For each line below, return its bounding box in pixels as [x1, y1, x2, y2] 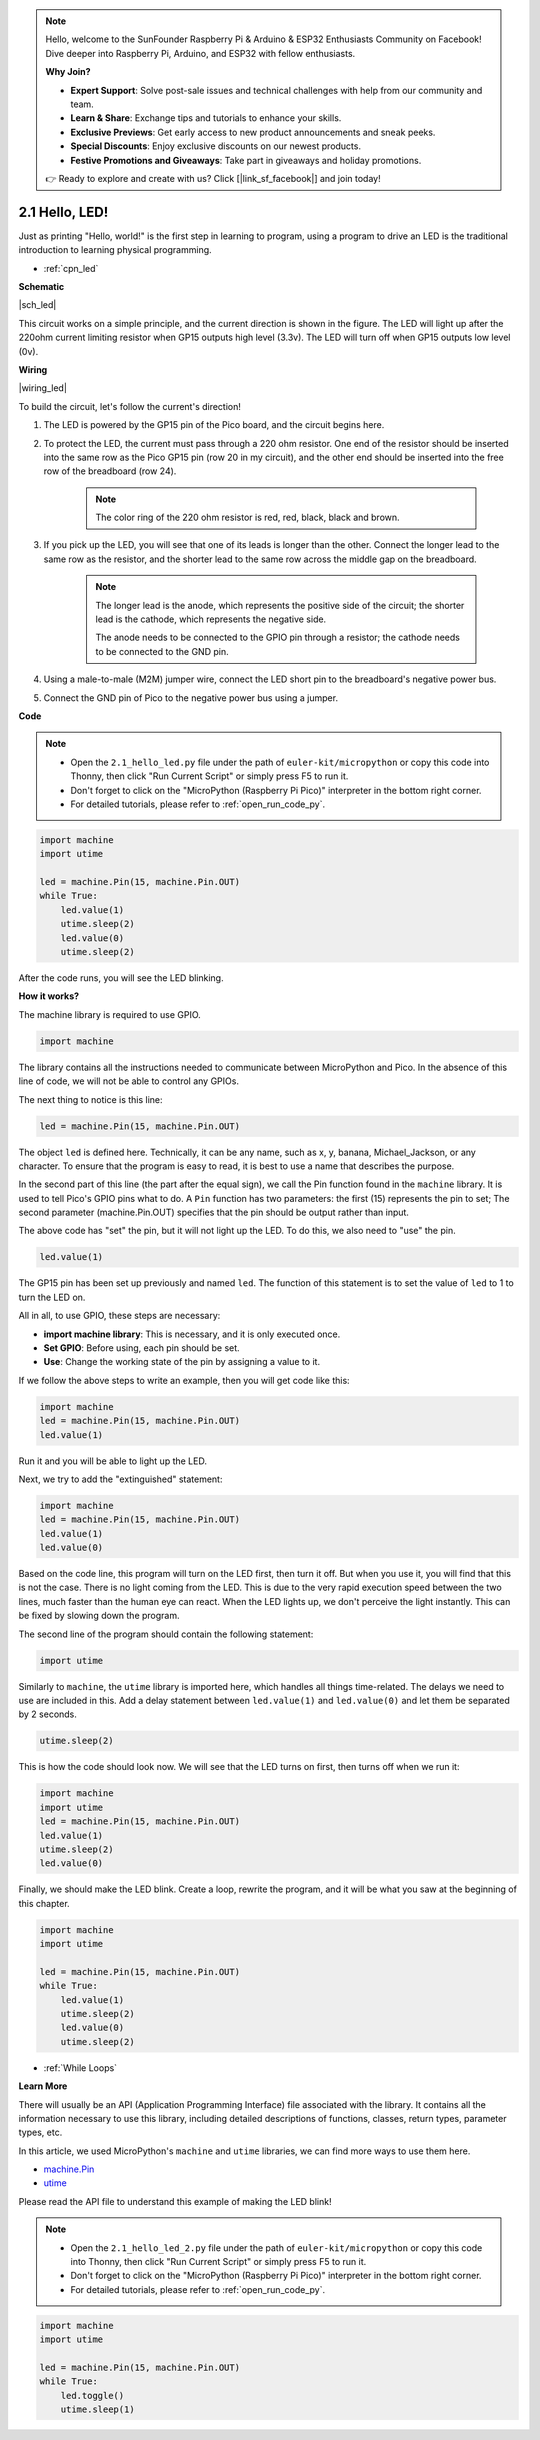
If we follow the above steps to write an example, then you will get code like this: [18, 1374, 350, 1386]
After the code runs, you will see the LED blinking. [18, 972, 224, 984]
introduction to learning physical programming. [18, 244, 212, 256]
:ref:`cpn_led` [43, 262, 99, 274]
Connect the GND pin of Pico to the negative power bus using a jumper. [43, 691, 339, 704]
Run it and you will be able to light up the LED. [18, 1455, 207, 1467]
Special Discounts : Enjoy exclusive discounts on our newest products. [70, 140, 362, 152]
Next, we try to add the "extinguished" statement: [18, 1473, 223, 1485]
